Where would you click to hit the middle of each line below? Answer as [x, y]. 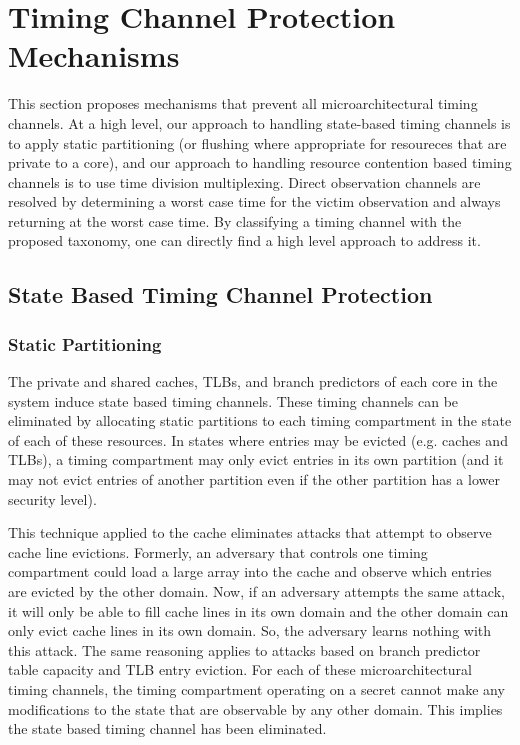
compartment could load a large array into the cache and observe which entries [250, 571]
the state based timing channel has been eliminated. [167, 728]
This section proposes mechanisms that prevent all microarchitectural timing [243, 103]
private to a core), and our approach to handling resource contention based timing [260, 162]
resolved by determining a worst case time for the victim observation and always [254, 201]
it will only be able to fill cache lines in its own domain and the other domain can [258, 610]
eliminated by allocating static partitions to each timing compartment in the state [260, 420]
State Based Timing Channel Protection [220, 294]
